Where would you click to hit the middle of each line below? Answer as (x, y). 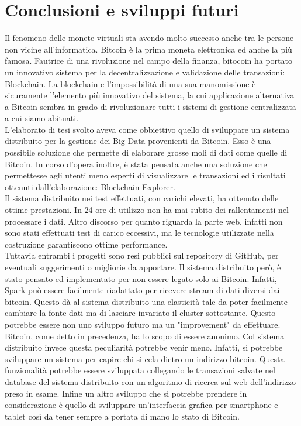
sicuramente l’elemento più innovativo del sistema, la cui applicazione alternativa (150, 95)
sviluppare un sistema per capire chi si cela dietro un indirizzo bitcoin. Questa (145, 358)
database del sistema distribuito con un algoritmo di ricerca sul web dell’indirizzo (150, 381)
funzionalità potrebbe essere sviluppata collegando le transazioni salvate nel (140, 370)
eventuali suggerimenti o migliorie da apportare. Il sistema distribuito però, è (143, 267)
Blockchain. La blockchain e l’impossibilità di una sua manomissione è (130, 83)
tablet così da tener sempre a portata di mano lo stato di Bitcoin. (122, 416)
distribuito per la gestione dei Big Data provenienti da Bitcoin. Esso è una (138, 141)
